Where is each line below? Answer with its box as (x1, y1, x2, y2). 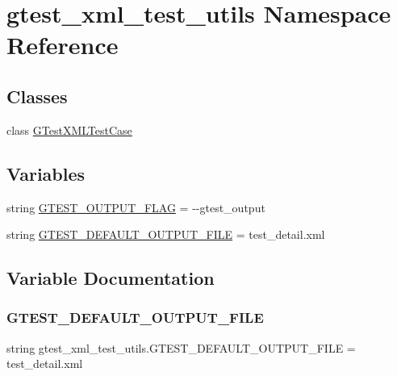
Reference (6, 28, 119, 61)
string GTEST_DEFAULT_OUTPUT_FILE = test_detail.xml (6, 226, 325, 243)
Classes (6, 83, 68, 108)
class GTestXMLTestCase (6, 121, 132, 138)
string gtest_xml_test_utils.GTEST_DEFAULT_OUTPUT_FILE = (6, 339, 356, 356)
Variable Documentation (6, 265, 215, 290)
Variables (6, 161, 86, 186)
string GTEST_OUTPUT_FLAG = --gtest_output (6, 198, 265, 215)
